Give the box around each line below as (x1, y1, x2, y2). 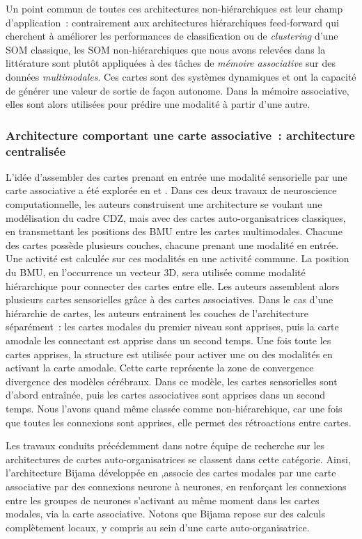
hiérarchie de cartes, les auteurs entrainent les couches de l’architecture (6, 305, 308, 320)
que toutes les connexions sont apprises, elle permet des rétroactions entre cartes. (6, 415, 352, 429)
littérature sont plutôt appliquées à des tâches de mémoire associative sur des (6, 56, 336, 70)
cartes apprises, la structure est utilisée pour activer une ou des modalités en (6, 346, 333, 361)
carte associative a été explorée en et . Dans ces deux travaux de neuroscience (6, 183, 337, 198)
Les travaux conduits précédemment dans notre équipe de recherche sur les (6, 438, 325, 453)
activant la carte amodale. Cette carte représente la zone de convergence (6, 360, 314, 375)
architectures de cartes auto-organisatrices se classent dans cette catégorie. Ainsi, (6, 451, 351, 466)
